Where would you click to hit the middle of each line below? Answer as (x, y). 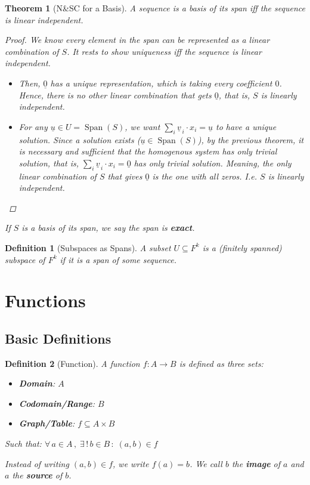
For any (33, 126)
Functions (45, 300)
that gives (125, 176)
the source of (37, 475)
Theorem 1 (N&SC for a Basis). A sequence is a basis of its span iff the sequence (155, 8)
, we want (142, 126)
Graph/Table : (47, 423)
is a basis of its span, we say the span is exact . (108, 228)
